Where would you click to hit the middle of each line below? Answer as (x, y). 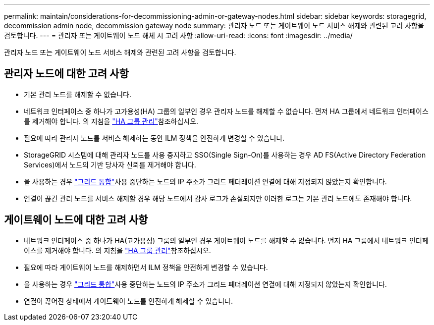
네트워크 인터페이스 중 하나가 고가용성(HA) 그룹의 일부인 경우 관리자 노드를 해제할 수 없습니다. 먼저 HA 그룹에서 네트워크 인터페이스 (226, 111)
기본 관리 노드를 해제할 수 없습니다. (78, 94)
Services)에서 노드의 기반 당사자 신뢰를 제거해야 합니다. (110, 164)
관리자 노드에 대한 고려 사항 (66, 74)
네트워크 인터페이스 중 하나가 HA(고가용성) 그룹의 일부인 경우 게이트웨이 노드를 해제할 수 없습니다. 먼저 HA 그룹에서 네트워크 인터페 (226, 240)
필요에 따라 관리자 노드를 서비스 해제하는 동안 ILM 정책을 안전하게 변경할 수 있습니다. (154, 138)
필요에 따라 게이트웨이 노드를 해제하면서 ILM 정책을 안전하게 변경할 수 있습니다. (146, 267)
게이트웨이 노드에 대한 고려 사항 (76, 220)
